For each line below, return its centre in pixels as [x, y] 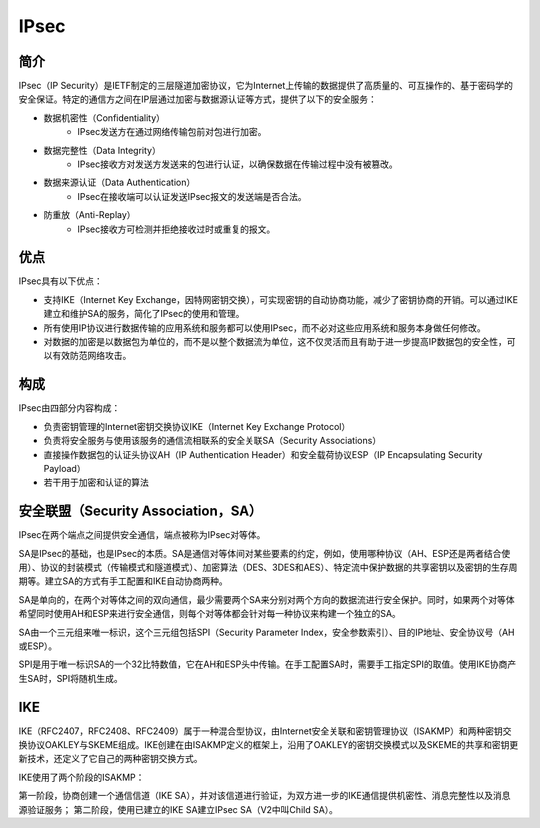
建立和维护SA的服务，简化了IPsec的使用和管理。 [144, 314]
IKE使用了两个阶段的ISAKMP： [81, 777]
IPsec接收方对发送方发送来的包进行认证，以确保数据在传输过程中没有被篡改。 [238, 164]
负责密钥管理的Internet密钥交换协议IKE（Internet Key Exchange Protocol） [197, 426]
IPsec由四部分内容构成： [69, 408]
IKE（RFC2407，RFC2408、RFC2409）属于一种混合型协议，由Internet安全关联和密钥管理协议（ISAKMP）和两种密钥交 [265, 731]
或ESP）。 [38, 646]
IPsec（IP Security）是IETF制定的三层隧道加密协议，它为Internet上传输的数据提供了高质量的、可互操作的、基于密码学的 [266, 86]
